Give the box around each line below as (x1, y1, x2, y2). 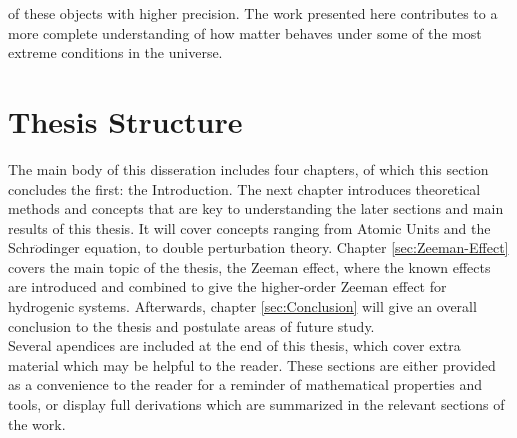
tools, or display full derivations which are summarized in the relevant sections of (8, 394, 505, 415)
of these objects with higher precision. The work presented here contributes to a (8, 3, 498, 23)
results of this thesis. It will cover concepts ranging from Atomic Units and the (8, 217, 491, 238)
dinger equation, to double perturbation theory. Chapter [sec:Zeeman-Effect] (41, 237, 509, 258)
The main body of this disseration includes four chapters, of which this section (8, 158, 489, 179)
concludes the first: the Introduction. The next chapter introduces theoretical (8, 178, 481, 199)
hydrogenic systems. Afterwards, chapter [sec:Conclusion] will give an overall (8, 296, 477, 317)
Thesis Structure (8, 100, 243, 141)
